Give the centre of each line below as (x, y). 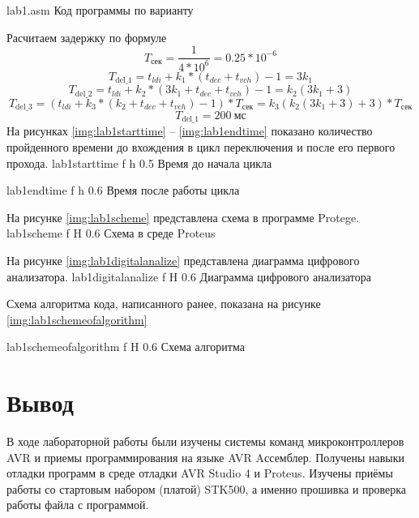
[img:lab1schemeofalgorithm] (77, 319)
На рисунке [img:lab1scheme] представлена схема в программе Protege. (183, 217)
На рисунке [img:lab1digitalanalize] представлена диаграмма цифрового (183, 260)
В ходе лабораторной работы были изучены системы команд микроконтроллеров (205, 441)
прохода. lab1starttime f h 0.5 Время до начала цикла (139, 163)
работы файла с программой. (78, 505)
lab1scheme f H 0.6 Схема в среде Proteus (111, 233)
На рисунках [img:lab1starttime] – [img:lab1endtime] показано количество (190, 131)
